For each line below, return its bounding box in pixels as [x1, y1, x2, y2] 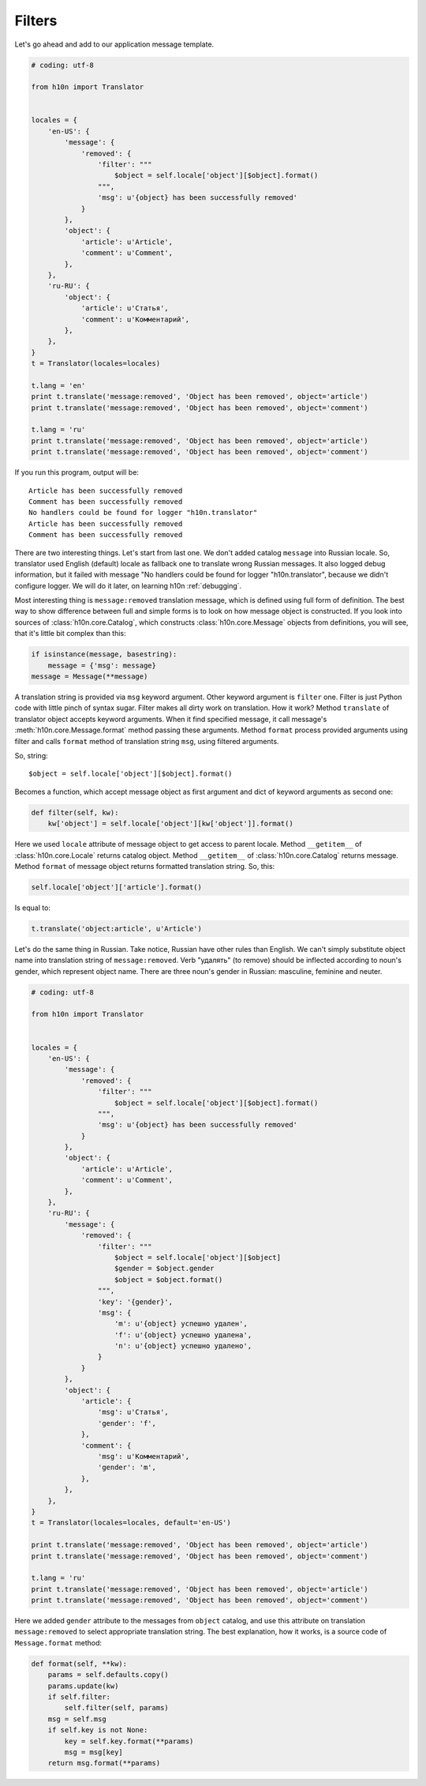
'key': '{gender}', [97, 1297, 174, 1307]
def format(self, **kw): [31, 1659, 128, 1668]
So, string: [14, 750, 49, 760]
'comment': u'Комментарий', [80, 314, 189, 324]
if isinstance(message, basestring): [31, 650, 177, 659]
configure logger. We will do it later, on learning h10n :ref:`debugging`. [14, 581, 242, 590]
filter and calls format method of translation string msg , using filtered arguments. [14, 736, 279, 746]
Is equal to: [14, 903, 51, 912]
